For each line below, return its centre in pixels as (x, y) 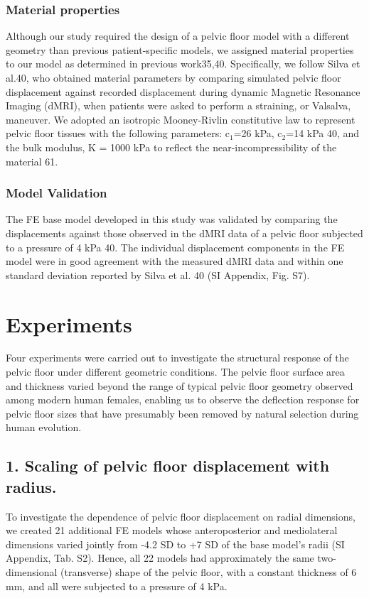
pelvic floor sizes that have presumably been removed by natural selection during (182, 413)
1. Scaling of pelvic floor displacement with (168, 466)
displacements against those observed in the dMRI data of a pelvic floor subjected (184, 233)
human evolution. (44, 427)
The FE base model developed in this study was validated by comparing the (172, 219)
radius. (31, 486)
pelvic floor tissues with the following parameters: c (118, 133)
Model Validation (57, 193)
